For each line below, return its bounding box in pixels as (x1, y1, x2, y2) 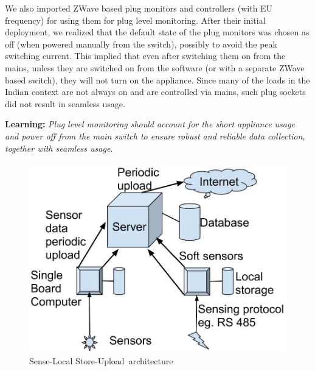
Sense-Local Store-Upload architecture (29, 354, 173, 367)
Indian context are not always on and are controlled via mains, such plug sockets (5, 85, 306, 98)
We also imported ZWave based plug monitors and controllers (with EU (5, 2, 273, 14)
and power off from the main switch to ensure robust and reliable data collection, (5, 129, 305, 142)
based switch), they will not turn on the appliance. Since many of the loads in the (5, 73, 310, 86)
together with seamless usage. (5, 141, 113, 154)
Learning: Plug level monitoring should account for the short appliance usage (5, 118, 295, 130)
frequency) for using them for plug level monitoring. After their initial (5, 13, 266, 26)
